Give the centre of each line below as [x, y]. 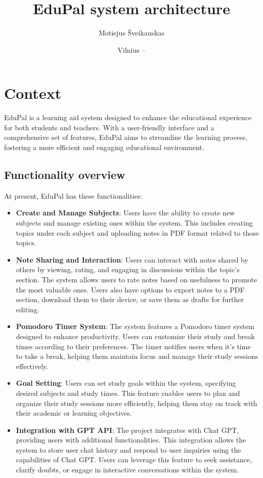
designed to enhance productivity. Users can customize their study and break [135, 336]
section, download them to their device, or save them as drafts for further [130, 299]
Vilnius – [131, 49]
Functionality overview [65, 175]
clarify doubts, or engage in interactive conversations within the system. [127, 470]
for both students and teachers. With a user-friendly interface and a [109, 127]
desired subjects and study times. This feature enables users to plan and [128, 393]
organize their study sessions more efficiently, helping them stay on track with [137, 403]
